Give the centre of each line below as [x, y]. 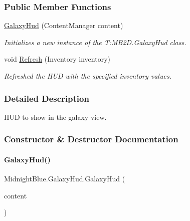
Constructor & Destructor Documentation [91, 139]
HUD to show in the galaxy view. [55, 117]
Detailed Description [47, 98]
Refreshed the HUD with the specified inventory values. [88, 76]
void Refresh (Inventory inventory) [57, 59]
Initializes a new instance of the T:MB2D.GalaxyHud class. [95, 42]
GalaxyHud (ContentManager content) [64, 25]
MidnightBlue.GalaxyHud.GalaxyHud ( [65, 179]
